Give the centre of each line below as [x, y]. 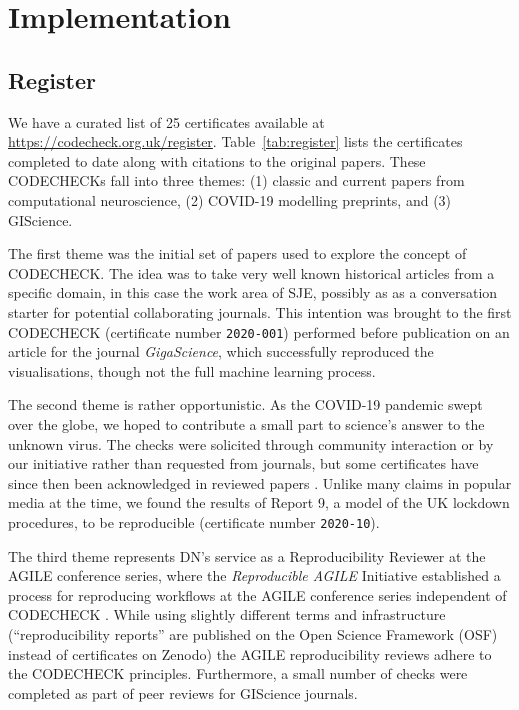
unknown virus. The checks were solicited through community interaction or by [251, 443]
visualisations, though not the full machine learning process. [192, 370]
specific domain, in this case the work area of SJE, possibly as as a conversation [253, 292]
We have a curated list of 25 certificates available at [166, 121]
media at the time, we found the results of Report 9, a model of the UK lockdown [259, 502]
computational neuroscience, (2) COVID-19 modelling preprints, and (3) [230, 199]
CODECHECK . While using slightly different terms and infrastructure [227, 614]
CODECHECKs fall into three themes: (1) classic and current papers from [236, 180]
